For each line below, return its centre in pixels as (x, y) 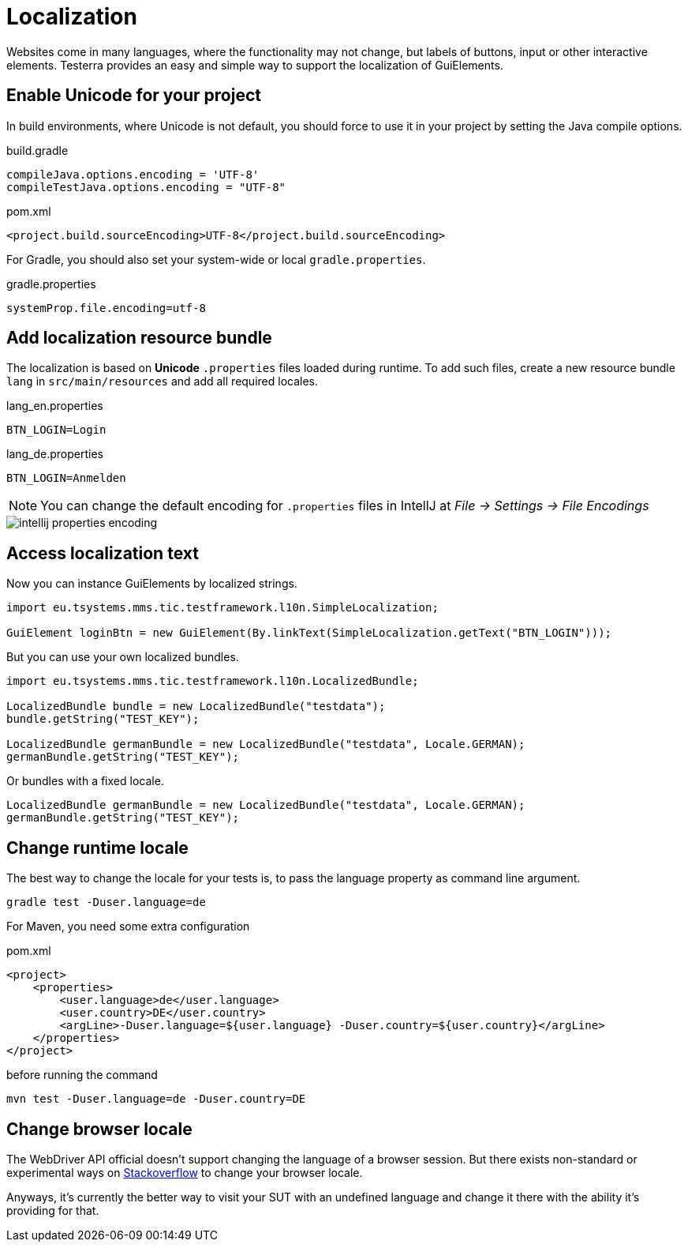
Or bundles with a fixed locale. (85, 781)
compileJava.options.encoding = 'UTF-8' (133, 174)
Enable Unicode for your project (134, 96)
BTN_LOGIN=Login (56, 430)
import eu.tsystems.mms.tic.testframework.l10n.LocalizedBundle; (213, 681)
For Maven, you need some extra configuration (128, 927)
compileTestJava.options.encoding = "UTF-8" (146, 187)
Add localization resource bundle (139, 338)
